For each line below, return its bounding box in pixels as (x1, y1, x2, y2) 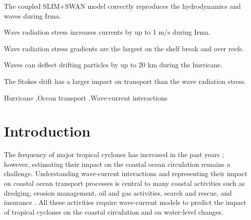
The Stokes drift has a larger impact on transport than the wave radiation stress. (4, 76, 246, 86)
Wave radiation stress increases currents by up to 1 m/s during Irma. (4, 27, 211, 37)
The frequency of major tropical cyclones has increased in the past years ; (4, 149, 224, 160)
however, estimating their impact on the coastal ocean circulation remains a (4, 159, 231, 169)
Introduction (4, 121, 91, 141)
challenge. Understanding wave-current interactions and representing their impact (4, 168, 248, 179)
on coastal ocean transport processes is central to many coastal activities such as (4, 178, 245, 188)
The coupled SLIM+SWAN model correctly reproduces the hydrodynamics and (4, 1, 241, 11)
